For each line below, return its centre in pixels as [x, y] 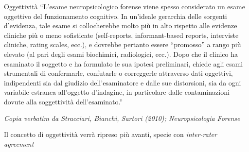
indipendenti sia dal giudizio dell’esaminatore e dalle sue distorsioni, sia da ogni [123, 82]
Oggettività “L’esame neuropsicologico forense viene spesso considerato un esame [124, 6]
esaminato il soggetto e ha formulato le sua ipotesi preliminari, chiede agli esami [124, 63]
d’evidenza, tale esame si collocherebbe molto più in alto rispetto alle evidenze [121, 25]
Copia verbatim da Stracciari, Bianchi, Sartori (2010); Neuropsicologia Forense [122, 118]
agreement [19, 144]
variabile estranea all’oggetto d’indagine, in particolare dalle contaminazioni [117, 92]
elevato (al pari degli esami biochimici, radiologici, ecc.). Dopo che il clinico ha [121, 54]
